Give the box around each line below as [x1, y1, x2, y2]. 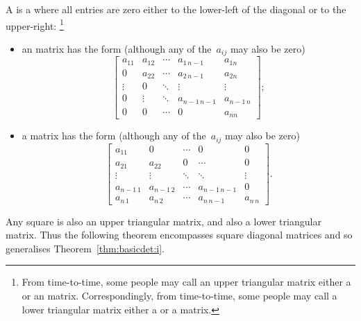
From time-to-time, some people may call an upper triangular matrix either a [22, 275, 351, 289]
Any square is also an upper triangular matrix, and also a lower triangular [6, 214, 321, 228]
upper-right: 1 [6, 16, 64, 33]
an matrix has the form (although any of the [22, 41, 212, 55]
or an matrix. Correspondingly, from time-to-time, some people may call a [22, 288, 337, 303]
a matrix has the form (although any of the [22, 128, 206, 143]
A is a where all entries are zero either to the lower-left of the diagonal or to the [6, 2, 346, 16]
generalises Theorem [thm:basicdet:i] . [6, 241, 165, 255]
